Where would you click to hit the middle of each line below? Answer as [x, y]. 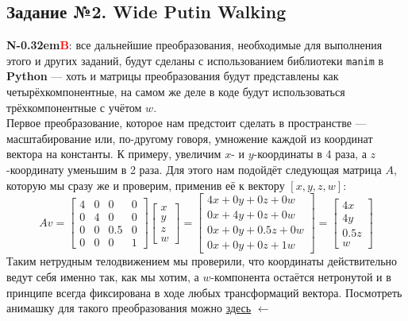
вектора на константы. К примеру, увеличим [114, 154]
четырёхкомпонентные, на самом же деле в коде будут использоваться [176, 92]
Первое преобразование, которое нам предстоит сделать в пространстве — [187, 123]
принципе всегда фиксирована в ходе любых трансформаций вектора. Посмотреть [204, 292]
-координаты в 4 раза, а [310, 154]
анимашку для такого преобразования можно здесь [129, 308]
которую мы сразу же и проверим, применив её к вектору [146, 185]
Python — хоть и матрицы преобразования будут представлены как [173, 76]
